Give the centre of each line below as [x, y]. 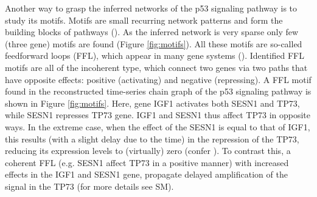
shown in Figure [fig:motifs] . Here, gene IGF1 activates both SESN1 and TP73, [152, 103]
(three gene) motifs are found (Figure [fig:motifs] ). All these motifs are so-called [154, 43]
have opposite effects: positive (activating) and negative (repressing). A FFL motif [158, 79]
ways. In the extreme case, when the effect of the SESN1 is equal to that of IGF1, [158, 126]
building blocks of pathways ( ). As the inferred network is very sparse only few [152, 32]
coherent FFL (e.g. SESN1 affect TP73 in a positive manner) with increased [147, 162]
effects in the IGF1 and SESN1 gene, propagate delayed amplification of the [146, 174]
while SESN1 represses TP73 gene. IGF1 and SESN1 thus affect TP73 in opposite [158, 115]
